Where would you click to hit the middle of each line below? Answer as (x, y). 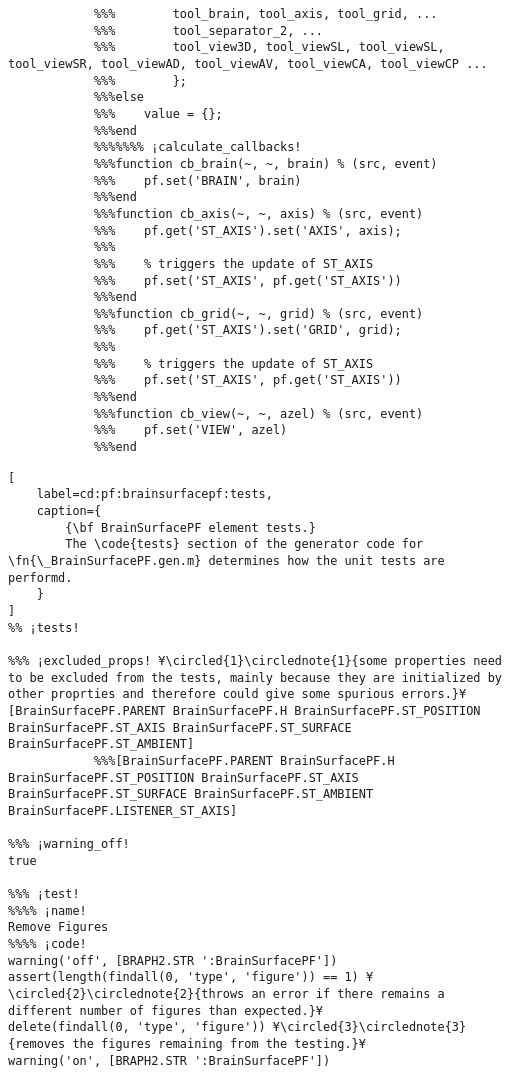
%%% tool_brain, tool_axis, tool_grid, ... (265, 14)
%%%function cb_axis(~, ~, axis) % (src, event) (258, 213)
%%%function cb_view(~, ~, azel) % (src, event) (258, 413)
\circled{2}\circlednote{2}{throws (126, 994)
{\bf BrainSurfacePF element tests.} (190, 527)
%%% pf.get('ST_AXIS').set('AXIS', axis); (247, 230)
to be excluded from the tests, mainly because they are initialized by (255, 677)
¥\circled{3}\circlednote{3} (369, 1027)
